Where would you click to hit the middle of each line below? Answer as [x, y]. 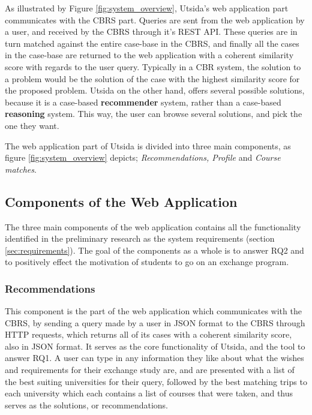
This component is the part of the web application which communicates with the [153, 311]
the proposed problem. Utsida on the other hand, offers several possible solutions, [155, 90]
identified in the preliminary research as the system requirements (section [140, 238]
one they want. [32, 125]
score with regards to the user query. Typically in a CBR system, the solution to [153, 66]
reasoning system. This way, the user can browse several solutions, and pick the [154, 114]
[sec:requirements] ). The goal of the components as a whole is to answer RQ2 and [154, 250]
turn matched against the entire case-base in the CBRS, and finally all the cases [152, 43]
